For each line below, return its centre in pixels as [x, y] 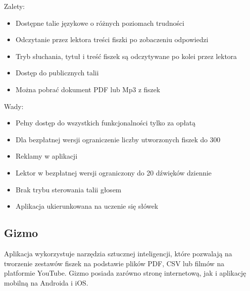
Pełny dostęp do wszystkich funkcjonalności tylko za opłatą [105, 123]
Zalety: [14, 6]
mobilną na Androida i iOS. [46, 282]
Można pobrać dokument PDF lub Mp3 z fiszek [88, 89]
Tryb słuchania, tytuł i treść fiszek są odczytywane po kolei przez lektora [126, 56]
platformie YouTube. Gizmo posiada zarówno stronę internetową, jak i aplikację [125, 273]
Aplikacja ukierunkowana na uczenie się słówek [87, 206]
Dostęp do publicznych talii [57, 73]
